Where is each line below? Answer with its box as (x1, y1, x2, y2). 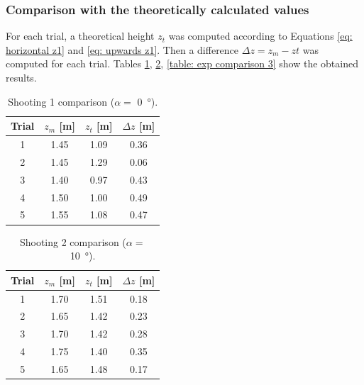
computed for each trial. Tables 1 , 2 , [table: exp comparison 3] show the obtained (6, 56, 358, 71)
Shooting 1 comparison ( (8, 94, 115, 108)
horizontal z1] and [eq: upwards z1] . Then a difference (6, 42, 239, 57)
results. (6, 70, 37, 84)
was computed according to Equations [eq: (168, 28, 353, 43)
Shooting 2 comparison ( (19, 234, 126, 249)
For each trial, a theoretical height (6, 28, 155, 43)
